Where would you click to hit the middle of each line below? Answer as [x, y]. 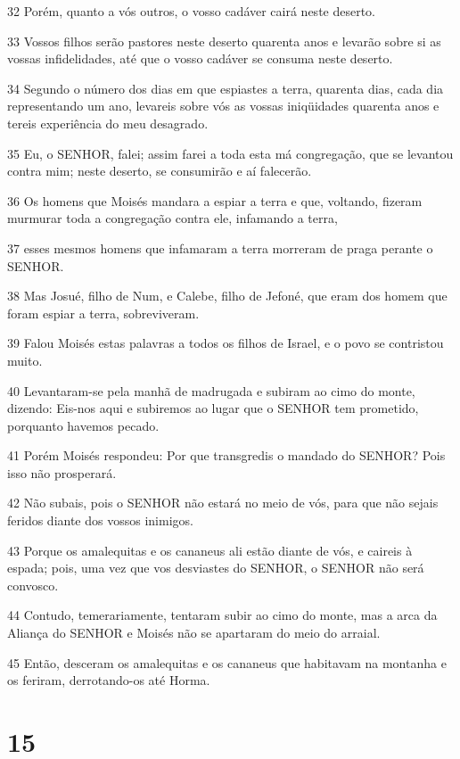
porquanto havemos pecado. [83, 425]
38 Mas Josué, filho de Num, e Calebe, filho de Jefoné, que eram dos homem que [227, 296]
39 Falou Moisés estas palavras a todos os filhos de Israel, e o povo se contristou [226, 343]
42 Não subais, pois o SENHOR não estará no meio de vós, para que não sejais [223, 503]
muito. [25, 360]
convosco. [33, 585]
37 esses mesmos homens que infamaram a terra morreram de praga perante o [220, 247]
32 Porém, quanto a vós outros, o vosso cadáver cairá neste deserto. [192, 11]
